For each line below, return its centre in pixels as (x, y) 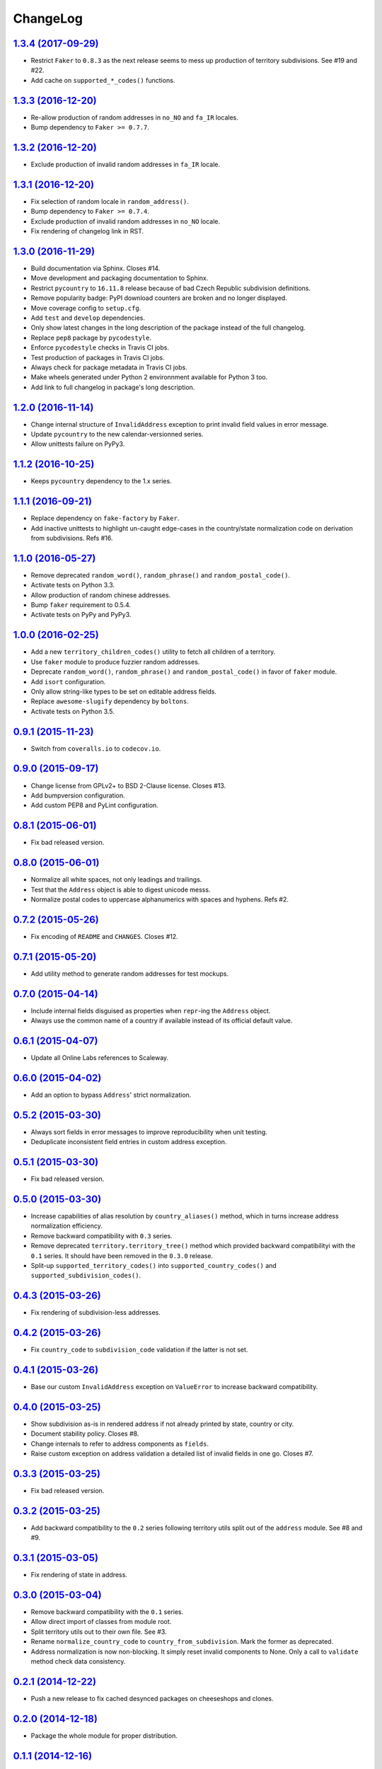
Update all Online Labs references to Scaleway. (100, 1057)
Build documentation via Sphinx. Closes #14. (95, 268)
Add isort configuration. (68, 681)
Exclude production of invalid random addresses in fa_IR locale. (126, 165)
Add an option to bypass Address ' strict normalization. (111, 1095)
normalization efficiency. (66, 1226)
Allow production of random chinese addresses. (101, 595)
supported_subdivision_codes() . (86, 1275)
